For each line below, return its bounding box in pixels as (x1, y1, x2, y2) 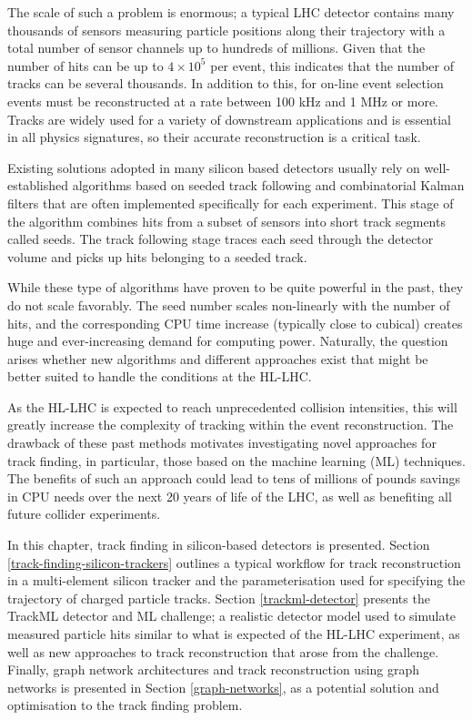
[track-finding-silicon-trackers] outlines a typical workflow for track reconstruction (7, 553, 461, 572)
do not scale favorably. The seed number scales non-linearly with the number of (7, 295, 450, 314)
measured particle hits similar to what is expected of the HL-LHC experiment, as (7, 624, 460, 643)
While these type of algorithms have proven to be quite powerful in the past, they (7, 278, 464, 297)
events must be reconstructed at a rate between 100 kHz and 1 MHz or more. (7, 91, 439, 110)
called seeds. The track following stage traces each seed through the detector (7, 229, 434, 248)
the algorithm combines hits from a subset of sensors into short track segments (7, 211, 446, 230)
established (7, 176, 69, 195)
